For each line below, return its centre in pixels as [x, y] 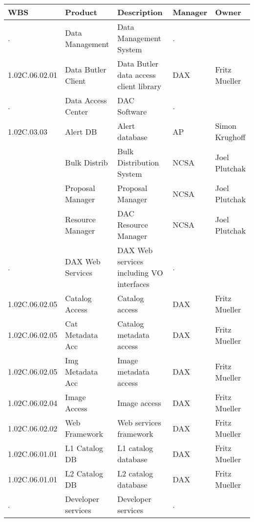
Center [77, 111]
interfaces [134, 284]
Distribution [138, 162]
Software [132, 111]
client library [139, 86]
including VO [140, 273]
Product [81, 12]
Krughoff [230, 137]
